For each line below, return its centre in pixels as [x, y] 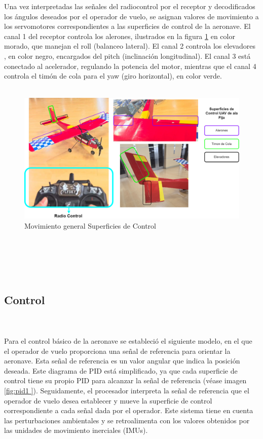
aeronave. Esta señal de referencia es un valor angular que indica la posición [122, 361]
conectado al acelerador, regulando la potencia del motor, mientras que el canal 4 [130, 66]
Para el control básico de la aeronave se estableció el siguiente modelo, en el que [128, 340]
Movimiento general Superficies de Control [90, 225]
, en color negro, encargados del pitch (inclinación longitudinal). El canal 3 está [127, 56]
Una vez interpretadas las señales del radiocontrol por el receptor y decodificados [130, 6]
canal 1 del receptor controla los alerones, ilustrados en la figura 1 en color [120, 36]
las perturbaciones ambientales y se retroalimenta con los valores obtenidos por [127, 420]
